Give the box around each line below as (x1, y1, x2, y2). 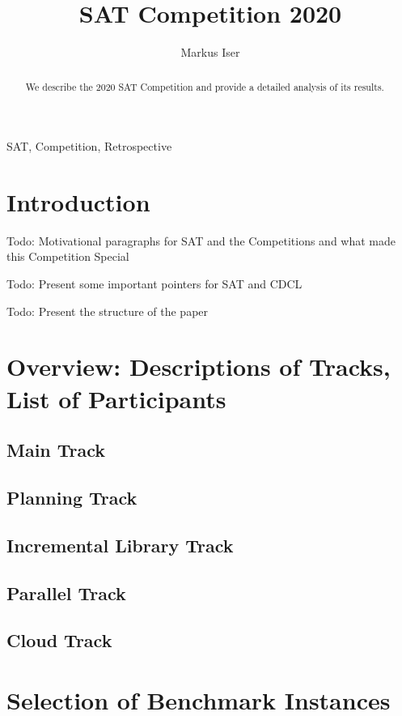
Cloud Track (6, 628, 112, 653)
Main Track (6, 437, 106, 462)
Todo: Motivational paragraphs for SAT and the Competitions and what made (6, 232, 396, 249)
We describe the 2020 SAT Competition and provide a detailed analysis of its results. (25, 79, 384, 93)
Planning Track (6, 485, 138, 509)
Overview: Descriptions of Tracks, (6, 350, 391, 383)
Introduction (6, 185, 150, 218)
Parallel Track (6, 580, 126, 605)
